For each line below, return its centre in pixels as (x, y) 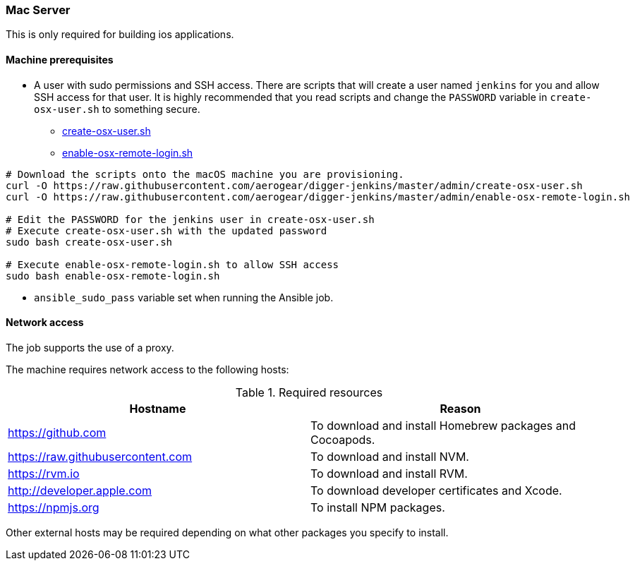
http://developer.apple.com (80, 490)
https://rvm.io (44, 473)
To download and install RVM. (389, 473)
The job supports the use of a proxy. (90, 347)
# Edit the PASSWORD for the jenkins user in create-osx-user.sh (190, 219)
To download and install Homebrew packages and (443, 425)
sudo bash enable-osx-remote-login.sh (113, 276)
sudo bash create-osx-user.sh (89, 242)
